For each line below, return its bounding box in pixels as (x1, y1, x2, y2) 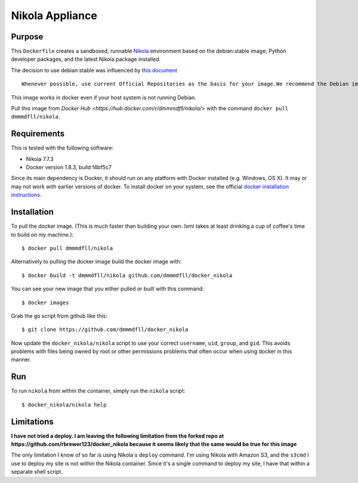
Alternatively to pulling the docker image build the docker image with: (11, 258, 182, 265)
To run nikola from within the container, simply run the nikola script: (11, 388, 186, 395)
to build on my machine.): (11, 231, 74, 238)
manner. (11, 356, 32, 363)
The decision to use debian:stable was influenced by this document (11, 66, 177, 74)
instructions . (11, 191, 42, 199)
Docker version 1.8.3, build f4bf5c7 (26, 164, 112, 171)
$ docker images (21, 299, 69, 306)
